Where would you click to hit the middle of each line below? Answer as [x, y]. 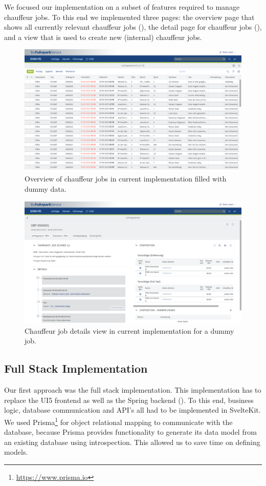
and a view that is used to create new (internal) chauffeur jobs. [103, 37]
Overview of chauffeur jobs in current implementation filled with [126, 179]
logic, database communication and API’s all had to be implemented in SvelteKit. [132, 410]
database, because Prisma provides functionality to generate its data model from [130, 432]
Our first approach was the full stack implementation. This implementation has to [133, 390]
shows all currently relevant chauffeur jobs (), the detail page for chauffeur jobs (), [133, 27]
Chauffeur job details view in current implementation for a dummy [129, 330]
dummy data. [46, 189]
